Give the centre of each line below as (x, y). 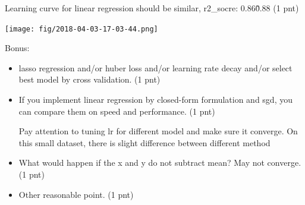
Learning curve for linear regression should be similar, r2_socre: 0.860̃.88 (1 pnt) (152, 8)
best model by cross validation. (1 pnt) (89, 79)
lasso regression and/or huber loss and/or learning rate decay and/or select (155, 67)
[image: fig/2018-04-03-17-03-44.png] (81, 29)
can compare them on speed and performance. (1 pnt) (117, 111)
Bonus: (17, 48)
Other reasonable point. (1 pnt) (76, 194)
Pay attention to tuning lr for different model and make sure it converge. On (158, 131)
